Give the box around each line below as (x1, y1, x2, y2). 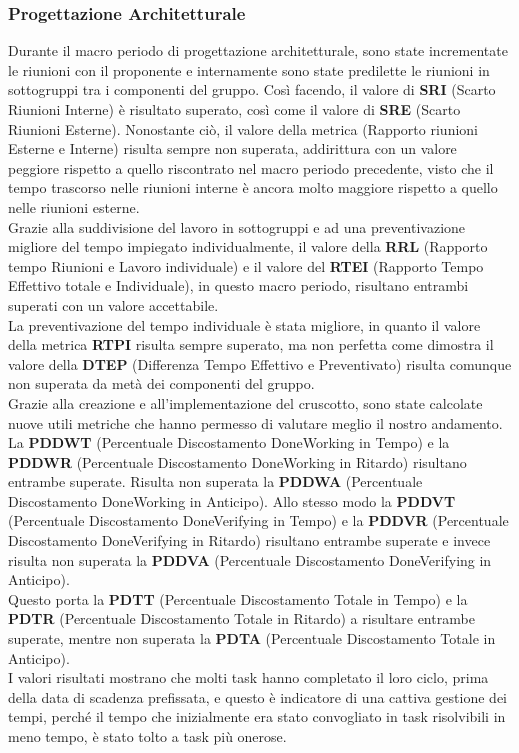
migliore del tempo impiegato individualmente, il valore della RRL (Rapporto (8, 236, 488, 257)
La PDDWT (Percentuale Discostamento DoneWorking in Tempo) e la (8, 432, 450, 453)
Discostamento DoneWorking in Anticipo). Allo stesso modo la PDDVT (8, 490, 456, 511)
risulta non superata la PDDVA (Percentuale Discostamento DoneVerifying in (8, 549, 492, 570)
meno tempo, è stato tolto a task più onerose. (8, 726, 287, 746)
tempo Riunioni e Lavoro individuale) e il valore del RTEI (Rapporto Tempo (8, 255, 484, 276)
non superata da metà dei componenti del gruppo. (8, 373, 315, 394)
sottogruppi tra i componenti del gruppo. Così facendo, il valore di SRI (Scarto (8, 79, 496, 100)
